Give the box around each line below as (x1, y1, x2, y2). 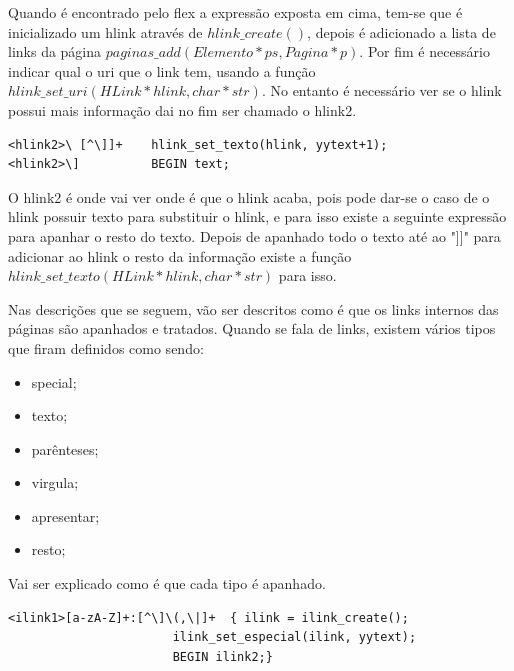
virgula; (31, 472, 79, 493)
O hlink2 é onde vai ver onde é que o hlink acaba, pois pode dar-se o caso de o (8, 186, 490, 207)
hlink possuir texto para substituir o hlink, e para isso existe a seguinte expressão (8, 206, 507, 227)
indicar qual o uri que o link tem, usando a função (8, 60, 316, 81)
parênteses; (31, 438, 99, 459)
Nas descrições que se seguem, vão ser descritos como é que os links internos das (8, 298, 499, 319)
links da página (8, 41, 102, 62)
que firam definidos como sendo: (8, 337, 204, 358)
